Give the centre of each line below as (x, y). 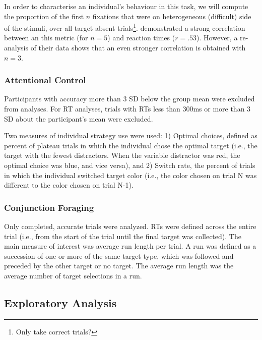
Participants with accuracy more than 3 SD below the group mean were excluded (129, 99)
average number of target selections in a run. (73, 275)
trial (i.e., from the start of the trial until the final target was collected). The (123, 236)
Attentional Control (45, 80)
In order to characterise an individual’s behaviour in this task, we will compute (126, 6)
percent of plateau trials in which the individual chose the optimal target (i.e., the (131, 145)
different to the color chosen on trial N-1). (69, 185)
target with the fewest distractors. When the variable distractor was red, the (122, 155)
